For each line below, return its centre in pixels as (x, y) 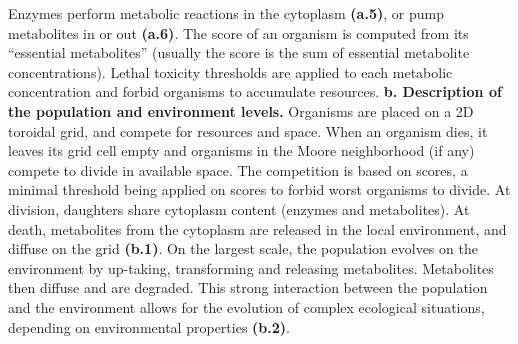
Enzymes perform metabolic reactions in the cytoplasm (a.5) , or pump (226, 13)
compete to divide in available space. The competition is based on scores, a (238, 169)
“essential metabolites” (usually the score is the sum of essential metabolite (239, 52)
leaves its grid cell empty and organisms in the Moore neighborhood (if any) (241, 150)
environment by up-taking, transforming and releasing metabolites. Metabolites (251, 267)
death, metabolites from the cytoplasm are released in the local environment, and (257, 228)
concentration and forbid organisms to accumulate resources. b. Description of (255, 91)
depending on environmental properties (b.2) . (149, 326)
